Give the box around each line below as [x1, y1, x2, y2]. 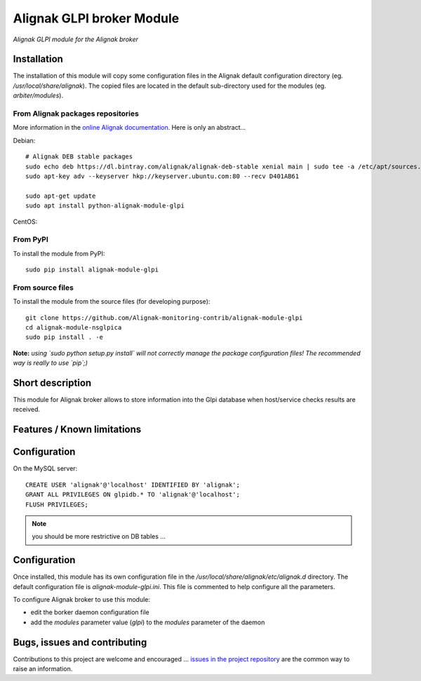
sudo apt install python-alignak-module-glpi [25, 202, 185, 210]
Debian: [13, 136, 36, 144]
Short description [13, 377, 92, 389]
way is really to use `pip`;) [13, 358, 88, 368]
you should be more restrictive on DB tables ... [32, 532, 166, 541]
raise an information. [13, 665, 73, 673]
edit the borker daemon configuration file [30, 608, 150, 616]
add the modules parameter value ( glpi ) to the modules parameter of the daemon [30, 618, 265, 626]
